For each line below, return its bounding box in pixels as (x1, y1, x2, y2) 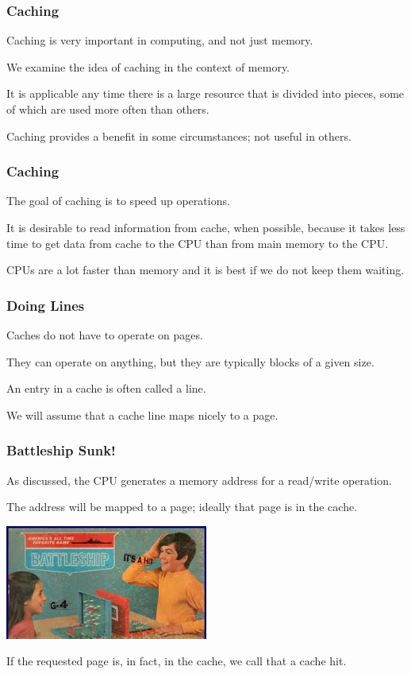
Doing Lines (6, 295, 85, 315)
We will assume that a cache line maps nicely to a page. (6, 406, 278, 423)
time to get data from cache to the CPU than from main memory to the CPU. (6, 234, 389, 251)
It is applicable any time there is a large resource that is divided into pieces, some (6, 85, 405, 102)
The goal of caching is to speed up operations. (6, 192, 230, 209)
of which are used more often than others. (6, 101, 209, 117)
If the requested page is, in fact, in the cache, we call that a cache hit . (6, 653, 347, 669)
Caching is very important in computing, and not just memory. (6, 32, 313, 48)
